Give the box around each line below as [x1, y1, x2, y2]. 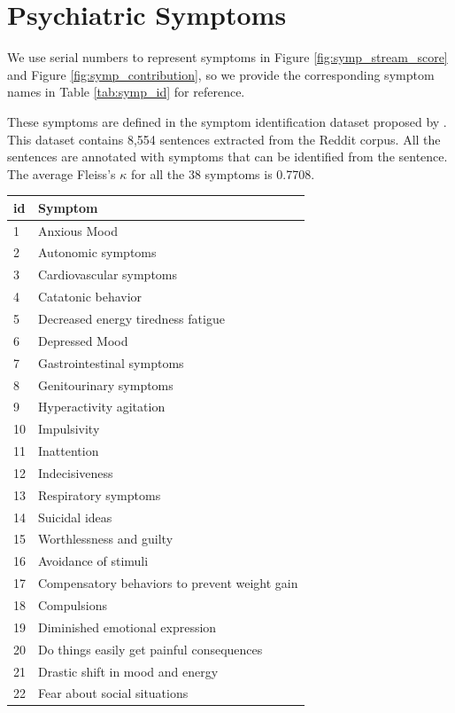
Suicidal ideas [38, 507, 112, 526]
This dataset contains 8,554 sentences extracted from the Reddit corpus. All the [7, 129, 441, 148]
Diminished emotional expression [38, 617, 217, 636]
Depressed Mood [38, 331, 128, 349]
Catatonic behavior [38, 287, 143, 306]
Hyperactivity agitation [38, 397, 166, 416]
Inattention [38, 442, 99, 460]
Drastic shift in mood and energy [38, 662, 219, 680]
